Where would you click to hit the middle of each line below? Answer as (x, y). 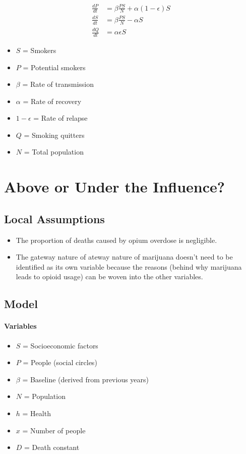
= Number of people (54, 430)
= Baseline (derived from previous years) (86, 379)
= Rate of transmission (58, 84)
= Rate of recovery (52, 101)
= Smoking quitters (54, 135)
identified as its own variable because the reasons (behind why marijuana (129, 266)
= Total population (54, 152)
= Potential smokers (54, 67)
